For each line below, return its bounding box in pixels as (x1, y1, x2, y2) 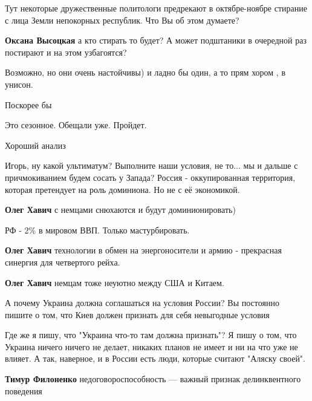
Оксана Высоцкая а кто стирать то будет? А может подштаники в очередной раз (5, 34, 307, 47)
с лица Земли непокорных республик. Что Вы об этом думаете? (5, 13, 239, 26)
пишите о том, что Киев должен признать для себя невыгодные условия (5, 308, 270, 321)
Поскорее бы (5, 98, 52, 111)
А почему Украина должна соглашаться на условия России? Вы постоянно (5, 296, 279, 309)
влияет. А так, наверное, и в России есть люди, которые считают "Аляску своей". (5, 352, 306, 365)
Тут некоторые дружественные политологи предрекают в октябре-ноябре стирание (5, 2, 307, 14)
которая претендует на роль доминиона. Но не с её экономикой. (5, 183, 240, 195)
